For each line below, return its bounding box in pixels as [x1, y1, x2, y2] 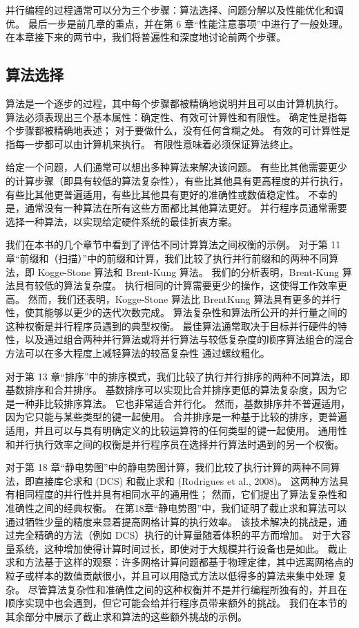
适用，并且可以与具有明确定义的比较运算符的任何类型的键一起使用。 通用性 [6, 423, 347, 438]
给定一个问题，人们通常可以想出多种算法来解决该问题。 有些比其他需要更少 [6, 160, 347, 174]
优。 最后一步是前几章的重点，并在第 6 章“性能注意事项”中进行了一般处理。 [6, 16, 349, 30]
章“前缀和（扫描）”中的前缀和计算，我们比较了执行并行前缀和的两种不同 [6, 250, 329, 265]
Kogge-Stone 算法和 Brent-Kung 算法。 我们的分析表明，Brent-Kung [37, 264, 340, 279]
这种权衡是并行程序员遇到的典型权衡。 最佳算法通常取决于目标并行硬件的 [6, 318, 338, 333]
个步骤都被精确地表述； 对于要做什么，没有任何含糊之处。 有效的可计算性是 [6, 123, 351, 138]
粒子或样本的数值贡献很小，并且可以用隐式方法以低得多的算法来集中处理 [6, 568, 334, 582]
